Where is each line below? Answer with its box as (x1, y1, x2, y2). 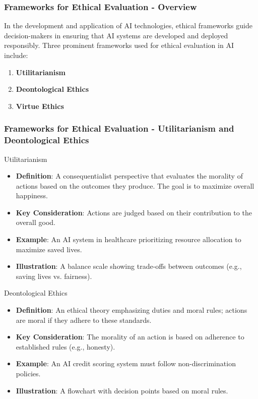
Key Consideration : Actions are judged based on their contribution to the (16, 207, 252, 217)
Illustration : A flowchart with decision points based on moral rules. (16, 385, 228, 395)
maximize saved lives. (16, 244, 82, 254)
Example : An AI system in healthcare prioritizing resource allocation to (16, 234, 241, 245)
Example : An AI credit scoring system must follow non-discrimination (16, 358, 236, 369)
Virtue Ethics (16, 100, 64, 111)
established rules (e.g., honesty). (16, 341, 115, 352)
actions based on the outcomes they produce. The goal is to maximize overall (16, 180, 254, 191)
